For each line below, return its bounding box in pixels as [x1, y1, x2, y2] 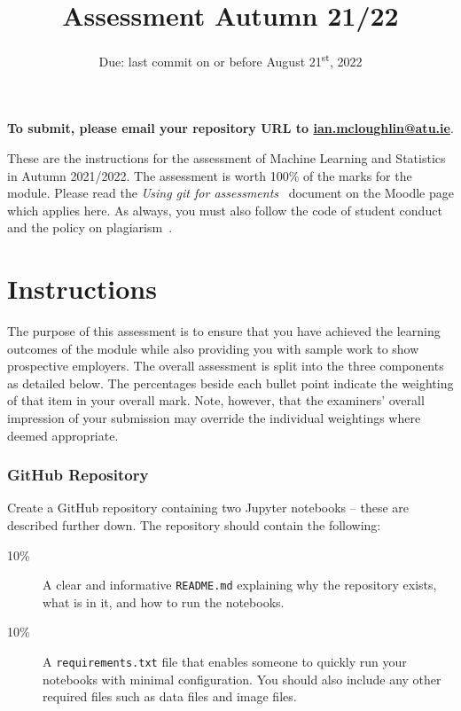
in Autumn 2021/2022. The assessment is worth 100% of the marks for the [7, 166, 412, 184]
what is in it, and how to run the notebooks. [43, 592, 285, 611]
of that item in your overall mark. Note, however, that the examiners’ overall [7, 391, 425, 410]
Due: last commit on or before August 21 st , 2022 [98, 50, 363, 70]
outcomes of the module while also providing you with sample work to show [7, 339, 419, 357]
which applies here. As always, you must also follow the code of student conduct [7, 200, 442, 219]
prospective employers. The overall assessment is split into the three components [7, 356, 444, 375]
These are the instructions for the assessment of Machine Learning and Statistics [7, 148, 446, 167]
